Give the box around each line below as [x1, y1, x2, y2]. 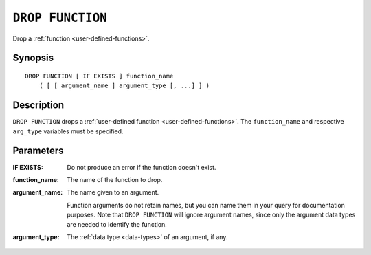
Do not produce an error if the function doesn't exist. [67, 163, 216, 171]
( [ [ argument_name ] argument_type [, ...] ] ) [38, 82, 210, 89]
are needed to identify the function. [67, 220, 168, 228]
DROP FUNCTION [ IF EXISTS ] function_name [25, 72, 174, 80]
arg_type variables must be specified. [12, 127, 124, 135]
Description [12, 100, 65, 111]
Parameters [12, 145, 64, 157]
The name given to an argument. [67, 188, 159, 197]
